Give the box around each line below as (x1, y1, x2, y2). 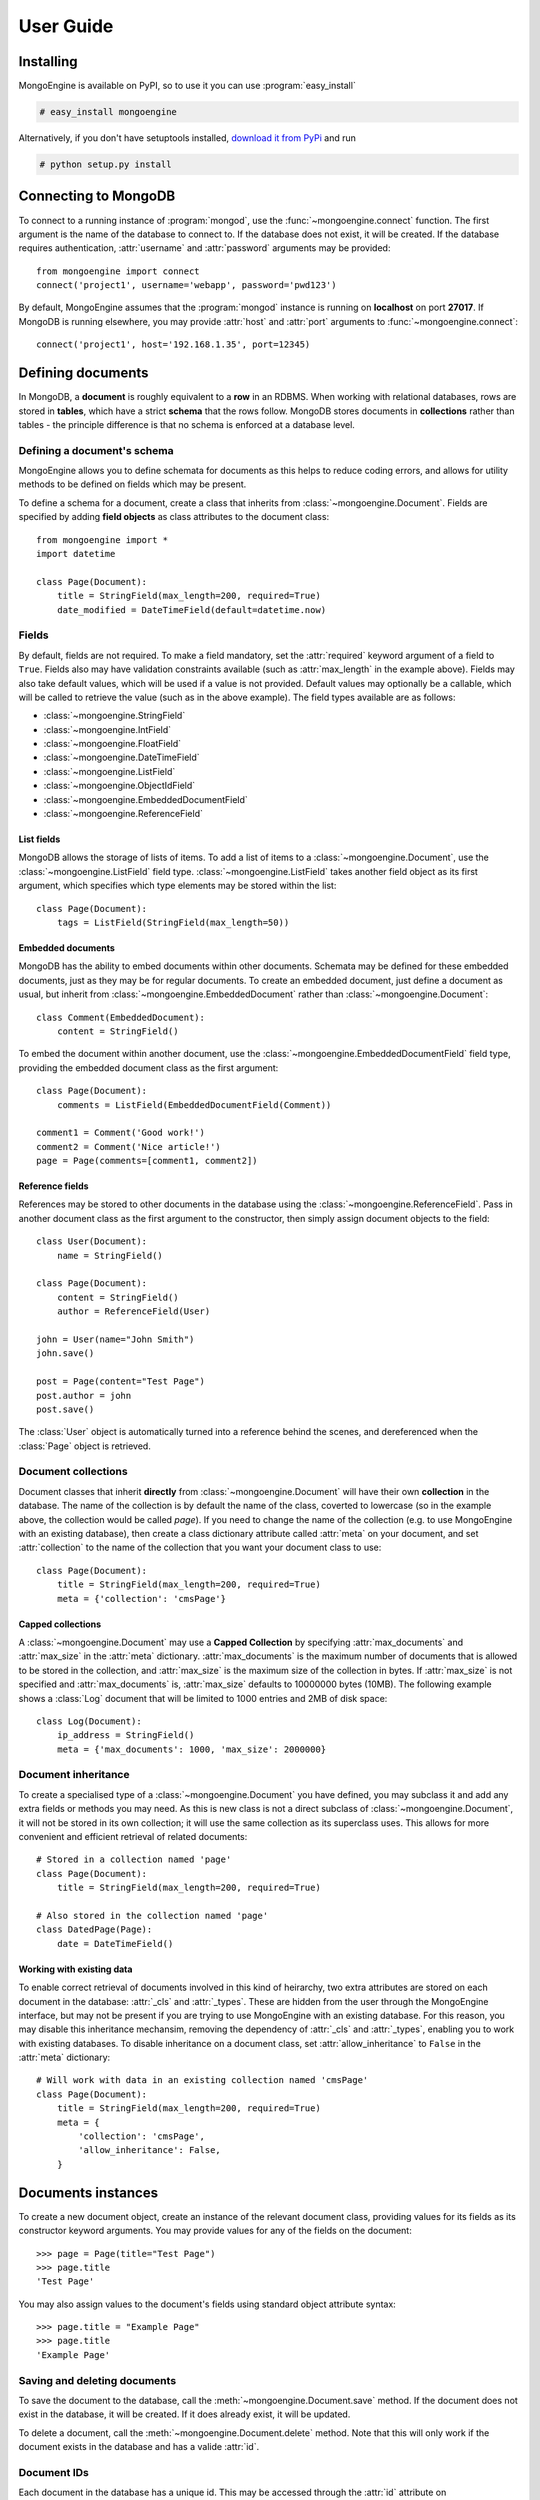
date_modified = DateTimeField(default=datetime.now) (56, 604, 327, 615)
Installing (18, 53, 79, 70)
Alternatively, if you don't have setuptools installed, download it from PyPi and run (18, 132, 357, 144)
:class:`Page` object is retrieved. (18, 1440, 152, 1452)
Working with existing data (18, 1963, 133, 1975)
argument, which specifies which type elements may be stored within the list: (18, 880, 337, 892)
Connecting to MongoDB (18, 188, 176, 205)
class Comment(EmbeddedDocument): (36, 1011, 205, 1023)
